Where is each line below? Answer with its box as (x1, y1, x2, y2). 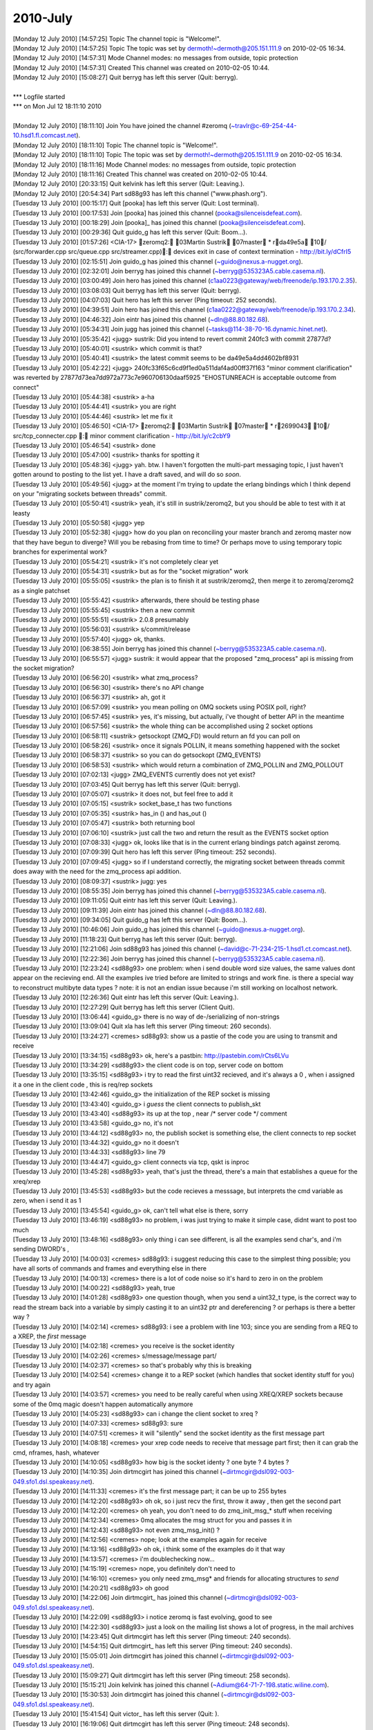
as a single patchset (12, 586, 70, 594)
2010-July (12, 10, 73, 26)
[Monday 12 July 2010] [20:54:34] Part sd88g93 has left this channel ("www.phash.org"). (12, 189, 267, 197)
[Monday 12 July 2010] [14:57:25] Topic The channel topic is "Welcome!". (12, 35, 221, 43)
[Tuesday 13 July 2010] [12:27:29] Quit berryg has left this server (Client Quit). (12, 1003, 235, 1011)
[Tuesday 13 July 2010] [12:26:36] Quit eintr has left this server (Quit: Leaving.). (12, 993, 239, 1001)
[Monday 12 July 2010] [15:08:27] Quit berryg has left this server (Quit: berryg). (12, 73, 238, 82)
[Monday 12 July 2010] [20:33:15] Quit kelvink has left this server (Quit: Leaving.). (12, 180, 245, 188)
